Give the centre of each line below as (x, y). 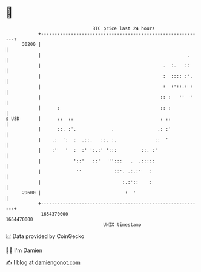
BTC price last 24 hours (124, 28)
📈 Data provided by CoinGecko (45, 236)
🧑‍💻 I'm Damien (24, 250)
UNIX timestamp (122, 224)
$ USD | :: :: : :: (88, 118)
